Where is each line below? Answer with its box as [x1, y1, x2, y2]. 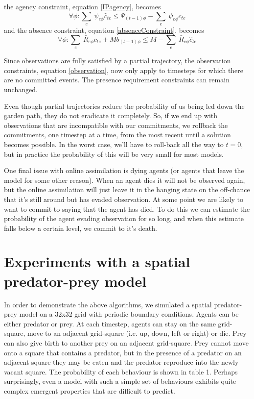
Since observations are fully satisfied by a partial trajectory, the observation [4, 55, 231, 66]
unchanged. [4, 84, 38, 94]
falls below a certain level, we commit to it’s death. [4, 223, 157, 233]
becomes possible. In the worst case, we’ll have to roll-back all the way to [4, 139, 224, 149]
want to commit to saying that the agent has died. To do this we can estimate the [4, 203, 250, 214]
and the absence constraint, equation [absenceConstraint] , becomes [4, 25, 204, 35]
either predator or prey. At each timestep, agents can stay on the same [4, 318, 216, 328]
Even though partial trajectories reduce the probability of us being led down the [4, 100, 245, 111]
